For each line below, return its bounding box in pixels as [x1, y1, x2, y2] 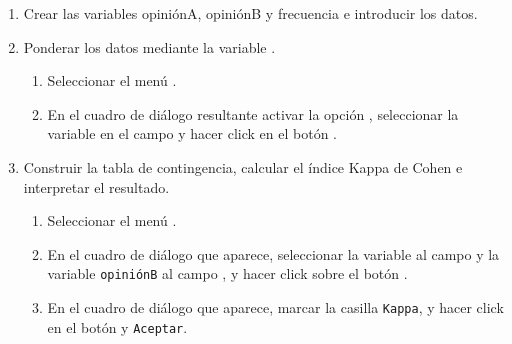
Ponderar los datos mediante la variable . [23, 36, 276, 57]
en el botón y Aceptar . [47, 316, 188, 337]
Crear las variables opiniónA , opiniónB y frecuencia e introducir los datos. [23, 3, 478, 23]
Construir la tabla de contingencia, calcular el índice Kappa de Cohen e [23, 156, 463, 177]
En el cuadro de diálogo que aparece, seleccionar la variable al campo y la [47, 243, 500, 264]
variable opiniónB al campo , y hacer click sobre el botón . [47, 263, 408, 284]
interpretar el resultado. [23, 176, 170, 197]
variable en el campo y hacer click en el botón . [47, 123, 337, 144]
